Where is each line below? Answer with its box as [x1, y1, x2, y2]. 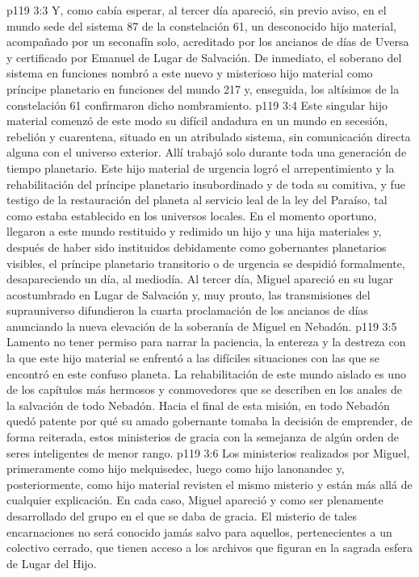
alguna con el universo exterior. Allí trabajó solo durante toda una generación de [6, 144, 407, 161]
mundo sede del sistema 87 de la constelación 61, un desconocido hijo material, [6, 17, 396, 34]
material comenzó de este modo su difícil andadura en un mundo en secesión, [6, 112, 388, 129]
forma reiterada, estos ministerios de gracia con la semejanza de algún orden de [6, 429, 399, 445]
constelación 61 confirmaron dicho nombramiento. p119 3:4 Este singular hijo [6, 96, 388, 113]
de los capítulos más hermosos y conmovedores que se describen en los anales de [6, 381, 403, 398]
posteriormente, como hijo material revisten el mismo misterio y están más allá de [6, 475, 413, 492]
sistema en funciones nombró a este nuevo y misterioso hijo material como [6, 65, 373, 82]
